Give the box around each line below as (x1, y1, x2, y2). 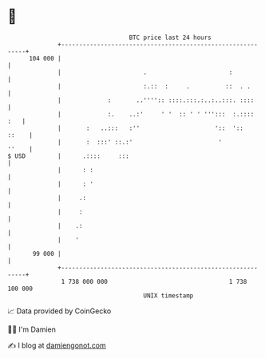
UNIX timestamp (143, 291, 194, 300)
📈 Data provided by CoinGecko (7, 306, 112, 316)
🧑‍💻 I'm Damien (7, 325, 57, 334)
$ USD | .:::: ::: (7, 151, 129, 160)
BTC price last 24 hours (129, 33, 212, 41)
